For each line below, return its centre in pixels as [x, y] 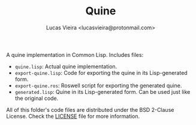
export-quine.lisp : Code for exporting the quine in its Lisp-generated [101, 72]
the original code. [37, 98]
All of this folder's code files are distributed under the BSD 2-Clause [90, 109]
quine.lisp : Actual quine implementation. [66, 66]
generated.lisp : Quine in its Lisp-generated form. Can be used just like [102, 92]
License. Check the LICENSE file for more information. [73, 116]
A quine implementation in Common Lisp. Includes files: [75, 54]
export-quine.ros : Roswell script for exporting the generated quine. [98, 86]
